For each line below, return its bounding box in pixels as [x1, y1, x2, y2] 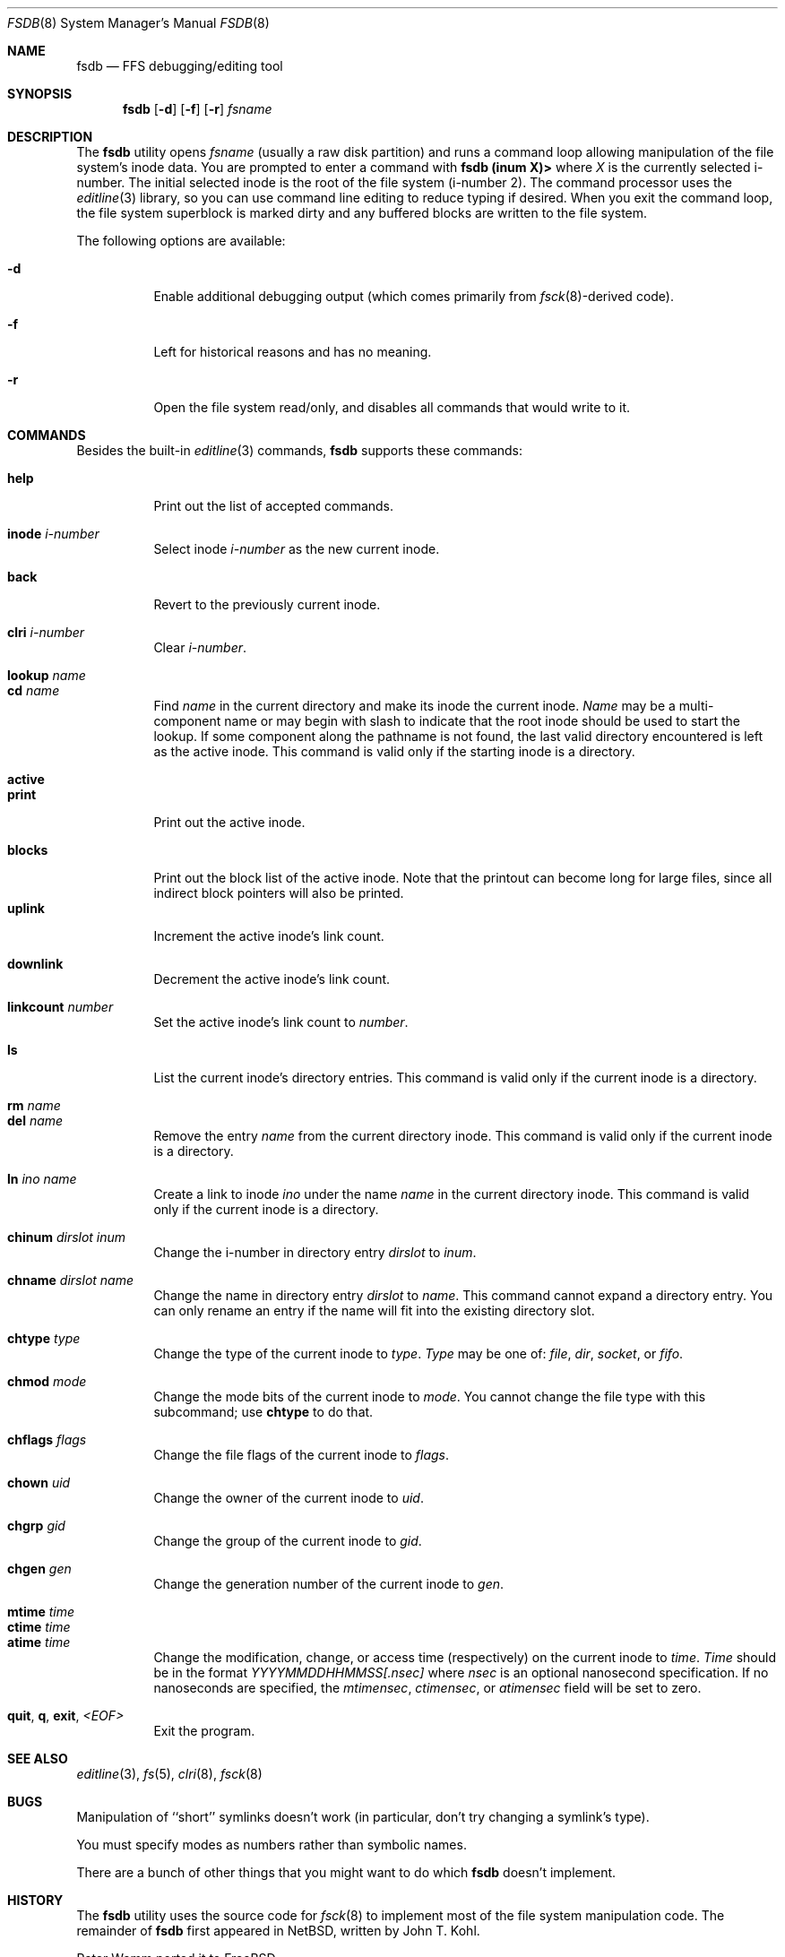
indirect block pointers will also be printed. [153, 885, 404, 901]
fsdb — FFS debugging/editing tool [76, 58, 283, 73]
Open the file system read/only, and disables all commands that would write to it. [153, 400, 631, 415]
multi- [678, 698, 714, 713]
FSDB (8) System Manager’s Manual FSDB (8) [7, 15, 270, 30]
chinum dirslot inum [7, 1229, 126, 1245]
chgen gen [7, 1561, 72, 1576]
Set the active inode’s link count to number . [153, 1014, 409, 1030]
